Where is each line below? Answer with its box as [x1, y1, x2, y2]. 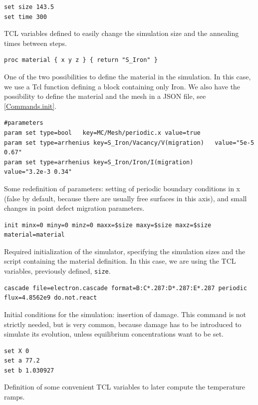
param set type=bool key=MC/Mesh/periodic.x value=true [4, 129, 201, 136]
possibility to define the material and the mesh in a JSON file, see [4, 91, 206, 101]
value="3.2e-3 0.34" [4, 168, 72, 176]
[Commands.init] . [4, 100, 57, 111]
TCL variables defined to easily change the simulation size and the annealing [4, 28, 239, 38]
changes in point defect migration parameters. [4, 203, 145, 213]
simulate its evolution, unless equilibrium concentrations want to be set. [4, 329, 224, 339]
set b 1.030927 [4, 367, 54, 374]
